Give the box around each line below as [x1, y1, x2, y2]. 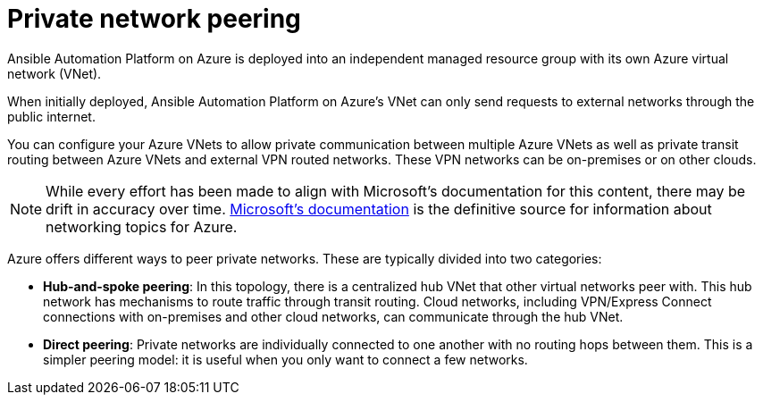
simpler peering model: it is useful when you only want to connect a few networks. [43, 351, 528, 367]
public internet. [7, 108, 96, 124]
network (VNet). [7, 65, 102, 81]
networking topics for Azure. [46, 217, 238, 236]
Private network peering [7, 4, 301, 34]
